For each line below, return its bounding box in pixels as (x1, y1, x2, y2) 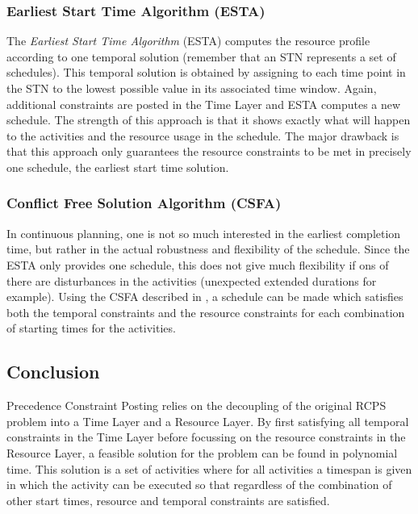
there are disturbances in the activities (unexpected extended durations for (6, 272, 377, 289)
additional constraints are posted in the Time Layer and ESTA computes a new (6, 95, 401, 112)
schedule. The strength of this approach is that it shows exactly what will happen (6, 111, 411, 128)
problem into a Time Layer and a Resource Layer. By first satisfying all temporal (6, 412, 409, 429)
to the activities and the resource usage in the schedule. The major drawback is (6, 127, 399, 144)
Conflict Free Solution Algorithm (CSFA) (6, 193, 282, 213)
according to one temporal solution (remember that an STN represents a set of (6, 48, 396, 65)
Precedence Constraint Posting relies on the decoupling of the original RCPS (6, 397, 387, 414)
